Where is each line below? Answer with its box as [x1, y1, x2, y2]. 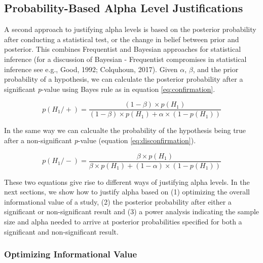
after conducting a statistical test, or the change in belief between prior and [4, 34, 239, 44]
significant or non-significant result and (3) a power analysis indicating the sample [4, 206, 259, 217]
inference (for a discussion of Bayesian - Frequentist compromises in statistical [4, 53, 247, 64]
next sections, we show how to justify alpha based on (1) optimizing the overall [4, 186, 250, 197]
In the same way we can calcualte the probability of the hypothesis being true [4, 125, 246, 136]
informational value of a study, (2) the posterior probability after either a [4, 196, 232, 207]
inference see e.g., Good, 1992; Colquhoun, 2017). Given [4, 63, 178, 74]
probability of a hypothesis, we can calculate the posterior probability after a [4, 74, 243, 84]
